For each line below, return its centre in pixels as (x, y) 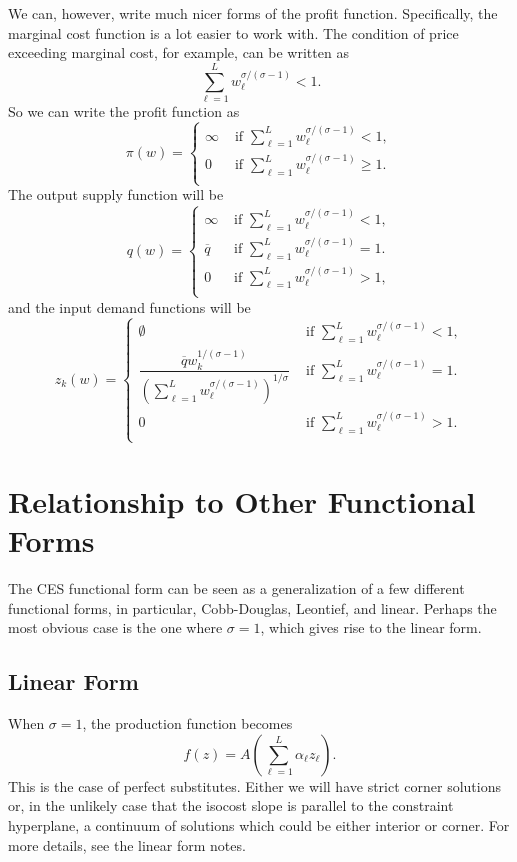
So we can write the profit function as (124, 110)
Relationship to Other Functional (242, 501)
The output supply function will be (116, 194)
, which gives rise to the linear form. (371, 627)
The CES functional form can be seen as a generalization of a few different (236, 588)
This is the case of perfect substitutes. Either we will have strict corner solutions (254, 785)
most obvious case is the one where (115, 627)
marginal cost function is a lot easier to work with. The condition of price (233, 32)
